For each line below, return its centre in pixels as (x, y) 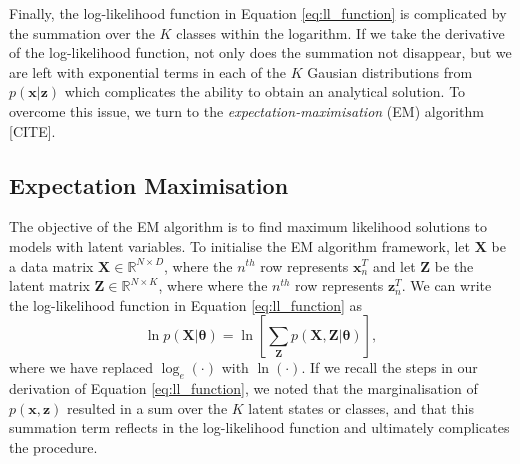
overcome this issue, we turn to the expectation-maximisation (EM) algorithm (246, 110)
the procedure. (53, 446)
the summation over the (82, 32)
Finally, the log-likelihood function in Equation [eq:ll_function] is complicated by (258, 13)
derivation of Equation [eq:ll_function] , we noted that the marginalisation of (243, 388)
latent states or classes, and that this (361, 407)
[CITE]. (32, 130)
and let (394, 265)
